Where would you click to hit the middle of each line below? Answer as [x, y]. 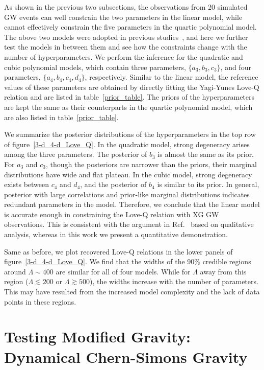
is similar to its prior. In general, [208, 184]
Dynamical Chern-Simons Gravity [126, 356]
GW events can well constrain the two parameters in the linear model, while [123, 17]
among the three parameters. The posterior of [76, 154]
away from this [223, 271]
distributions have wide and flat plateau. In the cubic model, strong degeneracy [128, 174]
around [15, 271]
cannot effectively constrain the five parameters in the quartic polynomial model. [130, 27]
